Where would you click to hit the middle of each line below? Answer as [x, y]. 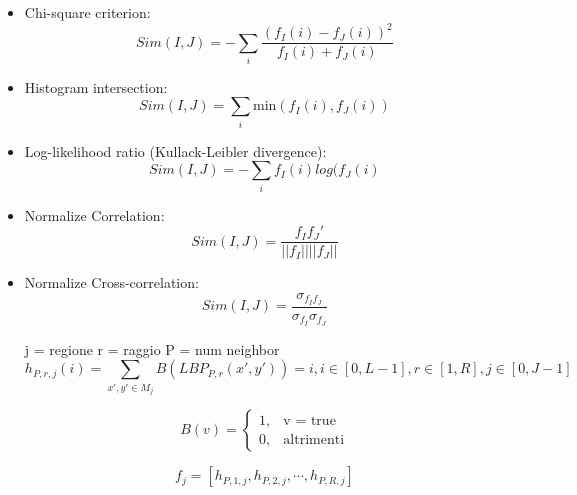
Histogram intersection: [96, 86]
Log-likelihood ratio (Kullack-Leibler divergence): [175, 150]
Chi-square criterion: [87, 12]
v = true [309, 420]
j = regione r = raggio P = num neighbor [152, 348]
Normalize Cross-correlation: [111, 282]
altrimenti [314, 439]
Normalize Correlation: [94, 214]
